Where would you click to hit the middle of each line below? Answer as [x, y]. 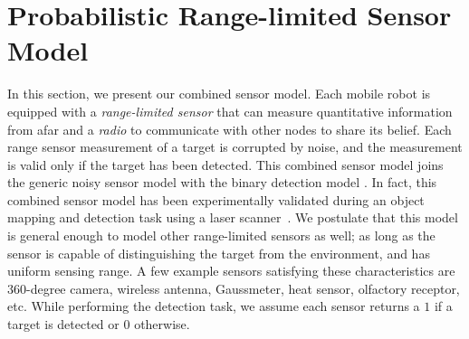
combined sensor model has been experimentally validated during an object [216, 199]
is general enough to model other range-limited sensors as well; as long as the [221, 235]
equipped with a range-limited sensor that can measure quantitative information [230, 111]
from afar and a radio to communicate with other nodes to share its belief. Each [230, 129]
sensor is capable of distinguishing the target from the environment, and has [219, 253]
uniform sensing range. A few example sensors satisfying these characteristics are [231, 271]
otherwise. [162, 324]
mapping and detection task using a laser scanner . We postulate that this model [233, 217]
